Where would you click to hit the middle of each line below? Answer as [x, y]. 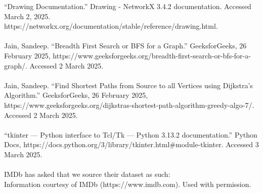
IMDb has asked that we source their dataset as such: [87, 174]
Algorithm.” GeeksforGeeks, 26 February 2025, [76, 95]
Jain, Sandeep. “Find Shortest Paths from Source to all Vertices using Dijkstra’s [128, 85]
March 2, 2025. [27, 16]
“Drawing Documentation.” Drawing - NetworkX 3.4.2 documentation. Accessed [128, 6]
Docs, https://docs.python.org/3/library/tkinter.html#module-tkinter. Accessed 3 [131, 144]
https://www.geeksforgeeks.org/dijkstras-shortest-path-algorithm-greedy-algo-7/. [129, 105]
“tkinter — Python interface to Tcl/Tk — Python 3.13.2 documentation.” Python [131, 134]
